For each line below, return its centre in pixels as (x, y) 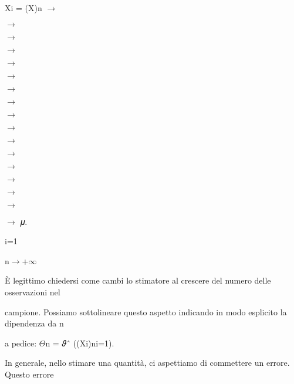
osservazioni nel (33, 292)
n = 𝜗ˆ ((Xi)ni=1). (80, 343)
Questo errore (29, 374)
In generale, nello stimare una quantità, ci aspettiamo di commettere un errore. (147, 363)
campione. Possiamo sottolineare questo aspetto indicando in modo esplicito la (146, 311)
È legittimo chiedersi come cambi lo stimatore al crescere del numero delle (138, 280)
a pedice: (21, 343)
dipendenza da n (34, 323)
